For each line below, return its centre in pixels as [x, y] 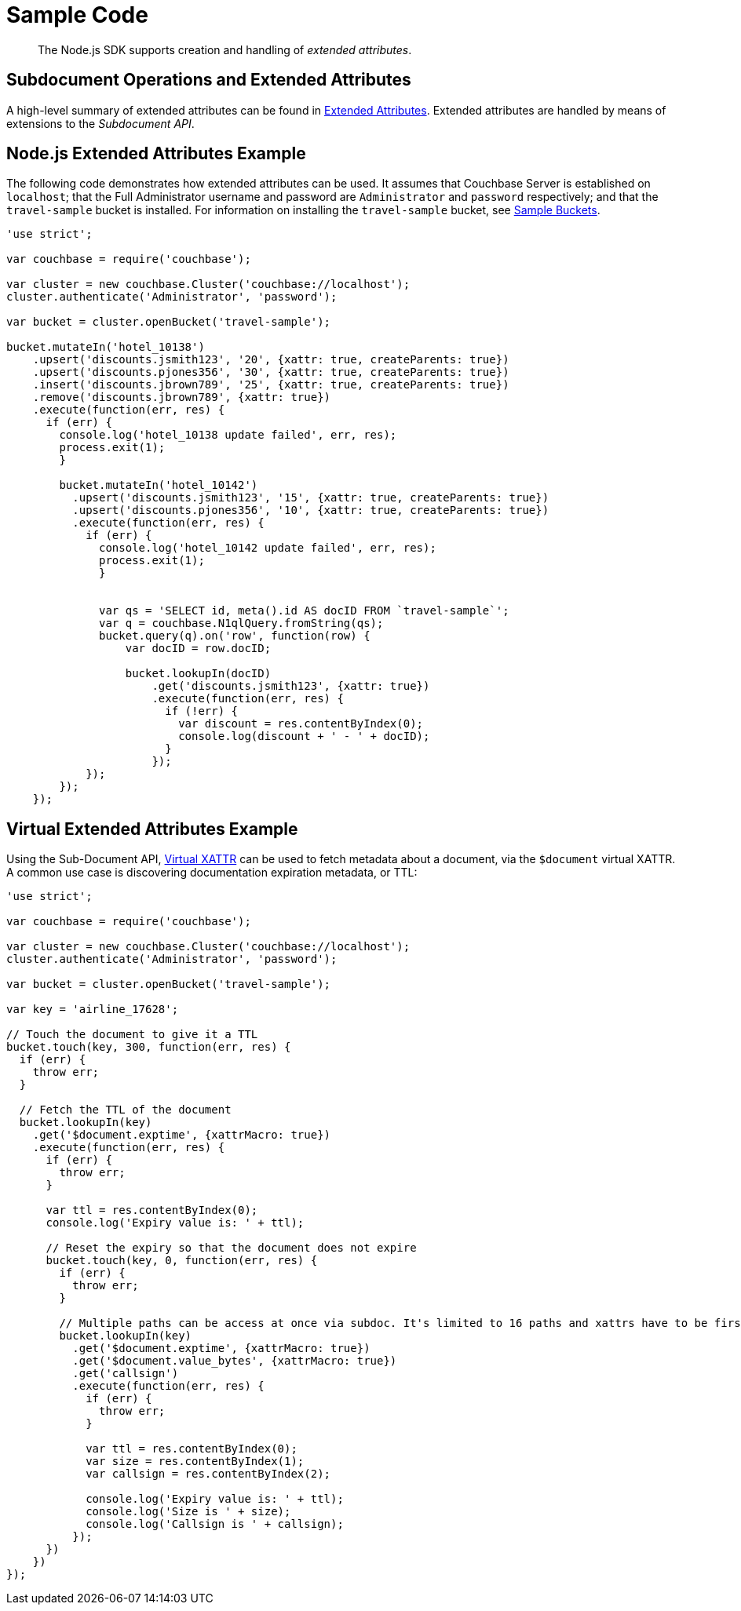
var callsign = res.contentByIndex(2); [208, 1474]
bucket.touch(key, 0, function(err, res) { [182, 1261]
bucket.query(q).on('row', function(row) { [235, 636]
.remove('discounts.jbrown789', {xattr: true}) [182, 397]
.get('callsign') [126, 1374]
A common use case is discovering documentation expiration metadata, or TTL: [212, 873]
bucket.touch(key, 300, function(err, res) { [149, 1047]
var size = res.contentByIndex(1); [195, 1462]
